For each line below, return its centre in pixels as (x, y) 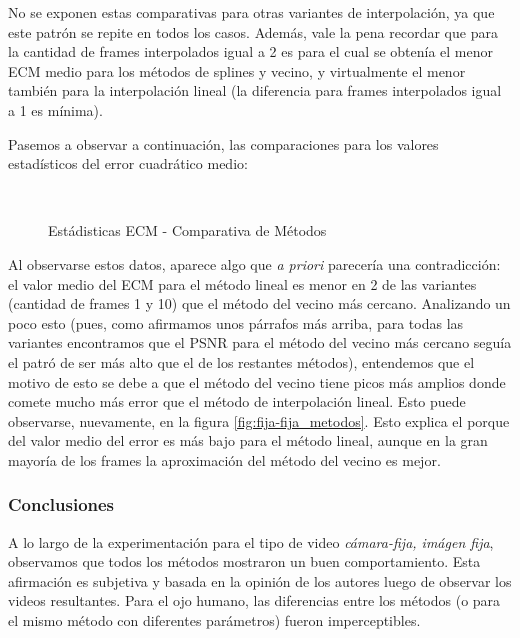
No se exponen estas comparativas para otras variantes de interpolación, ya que (251, 12)
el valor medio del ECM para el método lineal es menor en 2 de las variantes (242, 283)
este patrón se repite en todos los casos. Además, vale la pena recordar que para (253, 31)
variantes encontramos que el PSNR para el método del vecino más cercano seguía (260, 342)
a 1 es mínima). (55, 109)
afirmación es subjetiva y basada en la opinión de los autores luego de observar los (260, 580)
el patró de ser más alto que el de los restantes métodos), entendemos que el (241, 361)
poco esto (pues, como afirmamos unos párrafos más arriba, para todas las (236, 322)
